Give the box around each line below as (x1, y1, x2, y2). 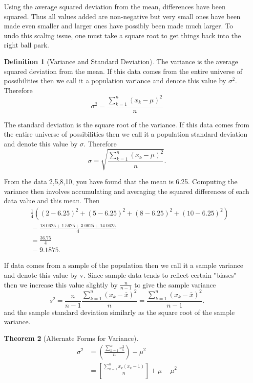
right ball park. (4, 40, 49, 50)
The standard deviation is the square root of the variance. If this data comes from (4, 119, 250, 129)
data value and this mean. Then (4, 195, 100, 206)
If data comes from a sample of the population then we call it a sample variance (4, 260, 243, 270)
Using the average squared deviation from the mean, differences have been (4, 1, 226, 11)
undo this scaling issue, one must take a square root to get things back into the (4, 30, 241, 40)
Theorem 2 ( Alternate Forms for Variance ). (4, 333, 139, 343)
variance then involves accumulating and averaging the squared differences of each (4, 186, 250, 196)
